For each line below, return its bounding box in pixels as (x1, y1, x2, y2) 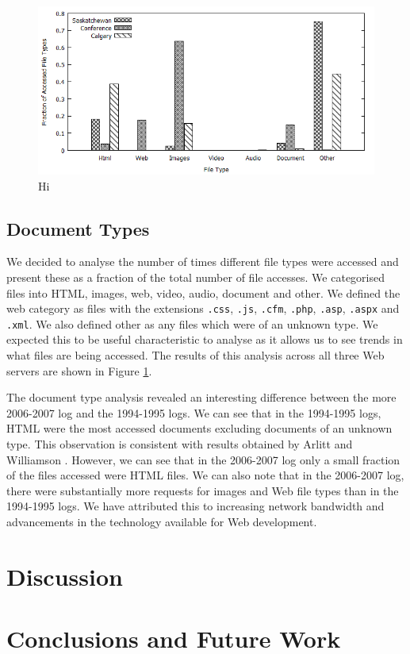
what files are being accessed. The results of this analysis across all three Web (6, 347, 385, 364)
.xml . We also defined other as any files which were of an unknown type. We (6, 315, 378, 332)
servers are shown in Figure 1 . (6, 362, 152, 379)
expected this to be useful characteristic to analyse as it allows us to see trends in (6, 331, 403, 348)
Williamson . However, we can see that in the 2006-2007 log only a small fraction (6, 451, 400, 467)
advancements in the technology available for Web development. (6, 514, 317, 530)
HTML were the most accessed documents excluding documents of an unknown (6, 420, 393, 437)
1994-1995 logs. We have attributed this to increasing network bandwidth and (6, 498, 385, 514)
